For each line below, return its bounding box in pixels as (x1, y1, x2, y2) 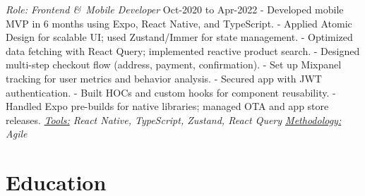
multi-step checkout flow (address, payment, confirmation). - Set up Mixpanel (6, 57, 342, 72)
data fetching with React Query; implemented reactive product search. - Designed (6, 43, 360, 58)
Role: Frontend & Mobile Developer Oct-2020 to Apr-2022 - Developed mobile (6, 2, 344, 16)
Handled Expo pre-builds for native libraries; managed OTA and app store (6, 99, 329, 114)
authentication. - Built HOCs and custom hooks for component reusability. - (6, 85, 336, 99)
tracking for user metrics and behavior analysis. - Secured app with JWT (6, 71, 322, 85)
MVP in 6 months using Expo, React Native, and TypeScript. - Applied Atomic (6, 16, 352, 30)
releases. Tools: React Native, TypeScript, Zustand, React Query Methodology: (6, 112, 342, 127)
